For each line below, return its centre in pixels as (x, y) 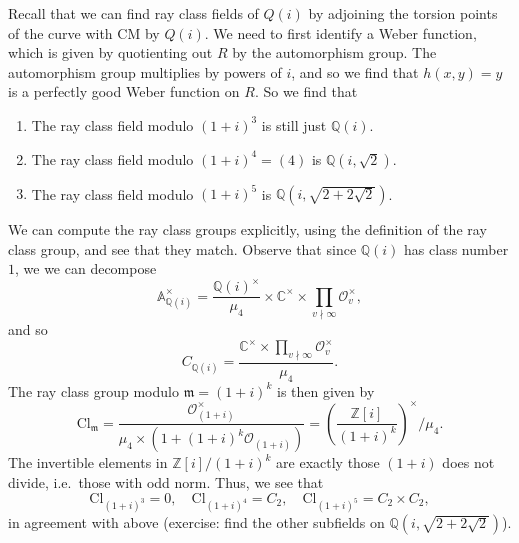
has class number (456, 248)
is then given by (326, 390)
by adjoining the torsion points (403, 13)
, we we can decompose (86, 268)
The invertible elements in (88, 462)
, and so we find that (355, 71)
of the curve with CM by (84, 32)
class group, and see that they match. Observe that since (182, 248)
